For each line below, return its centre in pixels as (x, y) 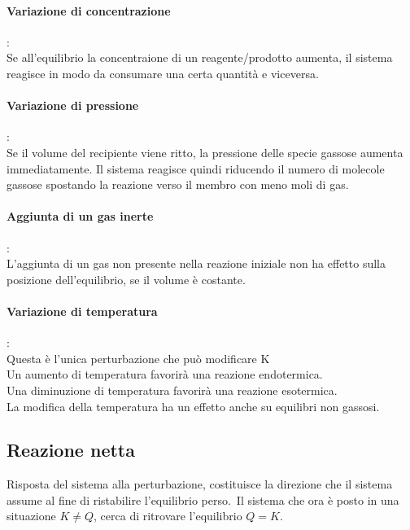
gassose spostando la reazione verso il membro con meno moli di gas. (178, 184)
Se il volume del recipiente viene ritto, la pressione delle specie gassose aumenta (205, 152)
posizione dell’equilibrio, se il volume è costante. (126, 279)
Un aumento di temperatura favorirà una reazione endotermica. (165, 374)
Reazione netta (71, 450)
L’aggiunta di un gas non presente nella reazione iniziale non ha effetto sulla (196, 263)
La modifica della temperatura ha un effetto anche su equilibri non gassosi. (193, 406)
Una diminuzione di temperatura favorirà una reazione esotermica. (172, 390)
